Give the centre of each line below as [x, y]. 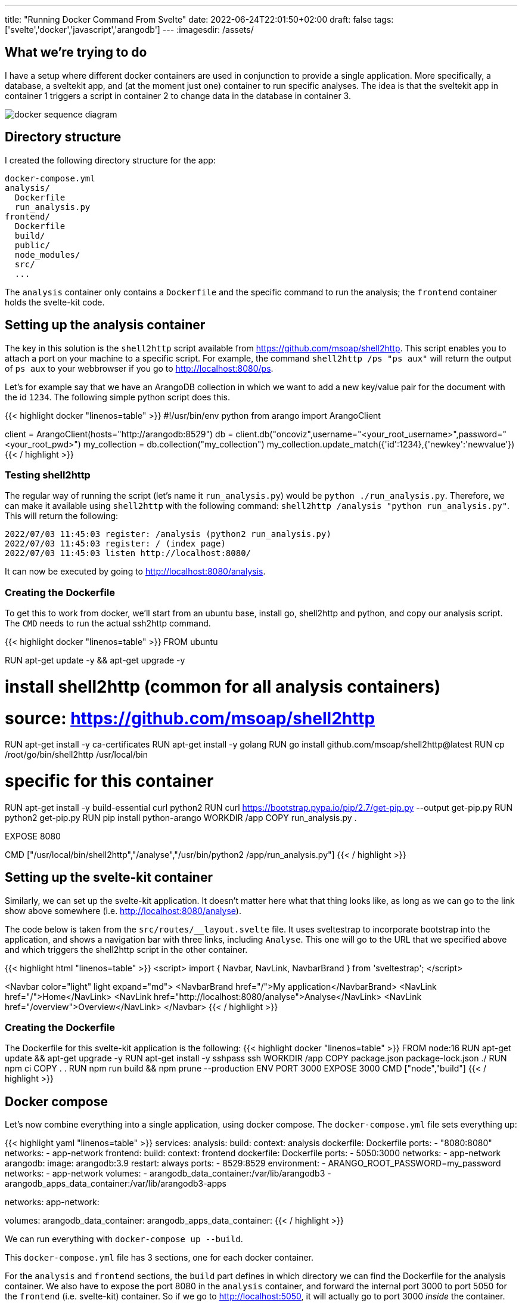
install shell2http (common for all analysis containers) [223, 686]
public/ [32, 245]
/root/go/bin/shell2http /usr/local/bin [76, 755]
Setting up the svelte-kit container [109, 878]
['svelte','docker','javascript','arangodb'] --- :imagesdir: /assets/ [129, 30]
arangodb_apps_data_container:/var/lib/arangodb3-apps [116, 1184]
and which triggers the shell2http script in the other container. [126, 949]
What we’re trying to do [76, 53]
